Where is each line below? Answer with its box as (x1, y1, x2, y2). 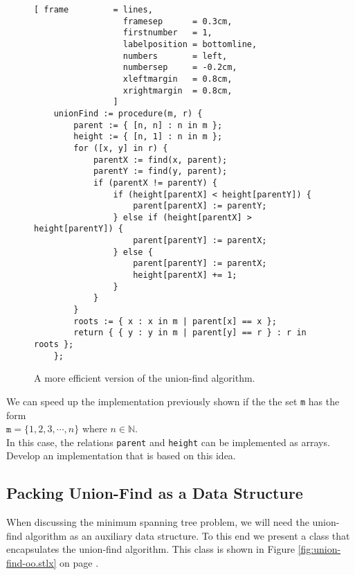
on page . (60, 556, 99, 570)
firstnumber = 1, (122, 28, 212, 38)
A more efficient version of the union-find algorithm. (34, 371, 255, 385)
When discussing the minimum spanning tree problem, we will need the (6, 515, 309, 529)
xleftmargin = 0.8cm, (122, 73, 233, 84)
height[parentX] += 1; (133, 270, 237, 281)
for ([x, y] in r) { (73, 143, 168, 153)
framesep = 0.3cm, (122, 16, 233, 26)
